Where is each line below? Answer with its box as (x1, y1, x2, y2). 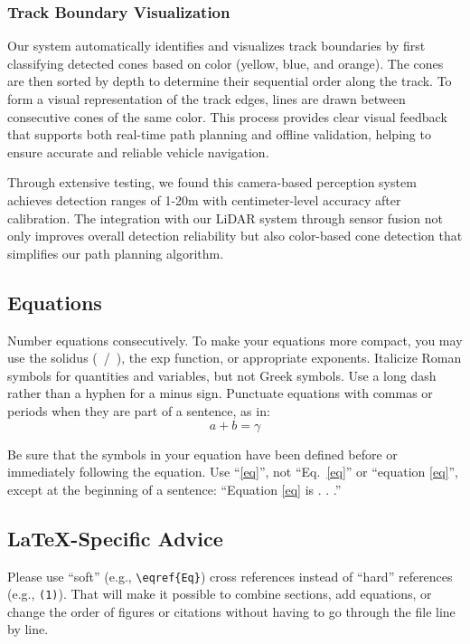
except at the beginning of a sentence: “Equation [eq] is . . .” (7, 479, 342, 498)
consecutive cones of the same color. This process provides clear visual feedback (7, 107, 447, 126)
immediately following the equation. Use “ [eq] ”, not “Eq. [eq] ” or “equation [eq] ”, (7, 462, 458, 481)
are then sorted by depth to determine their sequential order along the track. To (7, 71, 452, 90)
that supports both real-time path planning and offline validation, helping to (7, 125, 431, 144)
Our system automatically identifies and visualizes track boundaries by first (7, 36, 426, 55)
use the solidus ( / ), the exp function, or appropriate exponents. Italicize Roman (7, 348, 462, 367)
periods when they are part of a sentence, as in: (7, 401, 270, 420)
